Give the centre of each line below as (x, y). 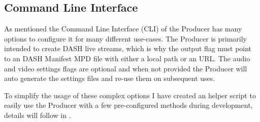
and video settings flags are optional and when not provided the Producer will (126, 68)
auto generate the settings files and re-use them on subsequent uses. (110, 78)
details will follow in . (38, 115)
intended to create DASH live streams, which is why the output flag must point (128, 48)
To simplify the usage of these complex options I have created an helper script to (130, 95)
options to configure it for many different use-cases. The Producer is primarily (126, 38)
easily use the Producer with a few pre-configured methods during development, (128, 105)
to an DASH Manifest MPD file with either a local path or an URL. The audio (127, 58)
